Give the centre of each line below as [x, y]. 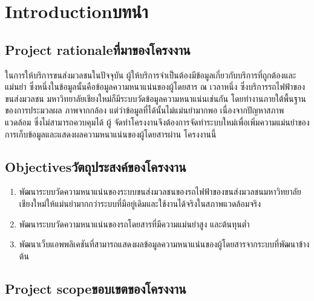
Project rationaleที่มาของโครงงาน [98, 49]
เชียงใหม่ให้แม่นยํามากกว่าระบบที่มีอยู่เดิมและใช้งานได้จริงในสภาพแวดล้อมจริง [140, 203]
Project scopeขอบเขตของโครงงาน [96, 288]
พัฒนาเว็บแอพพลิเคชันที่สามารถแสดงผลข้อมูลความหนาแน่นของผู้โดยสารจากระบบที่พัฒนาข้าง [164, 244]
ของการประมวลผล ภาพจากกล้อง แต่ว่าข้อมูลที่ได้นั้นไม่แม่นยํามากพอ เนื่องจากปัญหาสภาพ [145, 110]
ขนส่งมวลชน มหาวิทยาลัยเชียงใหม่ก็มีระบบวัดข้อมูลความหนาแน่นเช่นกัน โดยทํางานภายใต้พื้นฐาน [155, 98]
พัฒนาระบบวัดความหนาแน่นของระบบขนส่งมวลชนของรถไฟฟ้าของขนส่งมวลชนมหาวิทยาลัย [160, 192]
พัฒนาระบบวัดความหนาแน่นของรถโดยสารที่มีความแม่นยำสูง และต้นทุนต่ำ [134, 223]
